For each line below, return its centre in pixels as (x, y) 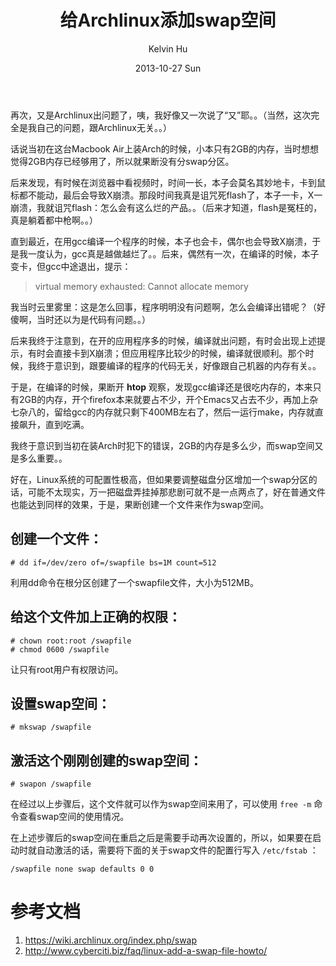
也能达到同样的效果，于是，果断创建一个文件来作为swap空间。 (140, 504)
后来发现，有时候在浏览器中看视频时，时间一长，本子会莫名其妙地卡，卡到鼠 (168, 182)
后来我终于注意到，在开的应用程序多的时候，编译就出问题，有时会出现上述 (163, 340)
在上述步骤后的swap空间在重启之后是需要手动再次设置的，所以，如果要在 (161, 838)
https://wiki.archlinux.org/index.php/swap (111, 940)
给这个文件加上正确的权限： (96, 617)
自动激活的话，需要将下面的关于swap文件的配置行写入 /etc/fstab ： (177, 850)
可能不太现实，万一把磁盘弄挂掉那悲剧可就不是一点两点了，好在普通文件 (176, 492)
